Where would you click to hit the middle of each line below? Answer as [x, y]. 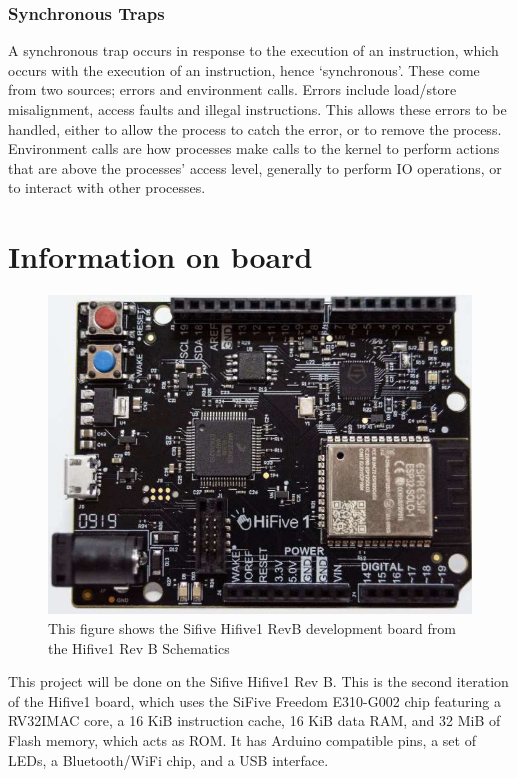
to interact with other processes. [107, 187]
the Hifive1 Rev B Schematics [139, 647]
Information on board [160, 256]
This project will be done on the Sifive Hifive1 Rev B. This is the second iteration [258, 681]
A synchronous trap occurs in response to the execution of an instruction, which [253, 50]
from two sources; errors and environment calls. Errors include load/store [232, 89]
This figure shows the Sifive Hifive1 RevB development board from [252, 627]
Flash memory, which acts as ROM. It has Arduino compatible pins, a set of [242, 739]
